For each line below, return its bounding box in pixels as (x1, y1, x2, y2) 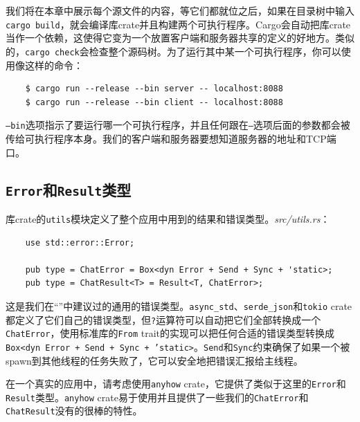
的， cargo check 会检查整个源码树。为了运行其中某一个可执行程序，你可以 (6, 44, 341, 58)
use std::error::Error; (25, 237, 135, 248)
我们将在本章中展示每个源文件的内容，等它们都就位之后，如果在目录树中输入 (6, 3, 354, 17)
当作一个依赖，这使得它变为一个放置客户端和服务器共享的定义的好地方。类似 (6, 30, 354, 45)
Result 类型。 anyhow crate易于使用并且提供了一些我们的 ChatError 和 (6, 389, 309, 404)
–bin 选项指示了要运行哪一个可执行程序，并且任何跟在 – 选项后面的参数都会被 (6, 118, 350, 132)
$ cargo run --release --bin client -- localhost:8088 (25, 97, 283, 107)
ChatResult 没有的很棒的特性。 (6, 403, 143, 418)
